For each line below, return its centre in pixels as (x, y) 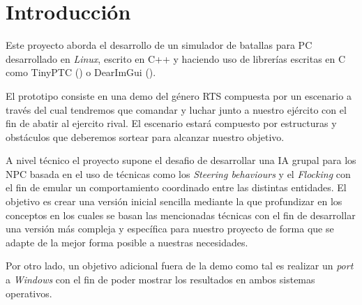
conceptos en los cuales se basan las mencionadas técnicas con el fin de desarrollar (181, 215)
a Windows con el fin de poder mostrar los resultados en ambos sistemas (160, 280)
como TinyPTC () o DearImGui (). (81, 72)
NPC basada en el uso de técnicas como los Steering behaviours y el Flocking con (178, 173)
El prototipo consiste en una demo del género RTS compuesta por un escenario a (179, 95)
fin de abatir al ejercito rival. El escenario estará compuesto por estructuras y (171, 123)
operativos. (29, 293)
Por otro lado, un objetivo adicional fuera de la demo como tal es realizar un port (180, 266)
